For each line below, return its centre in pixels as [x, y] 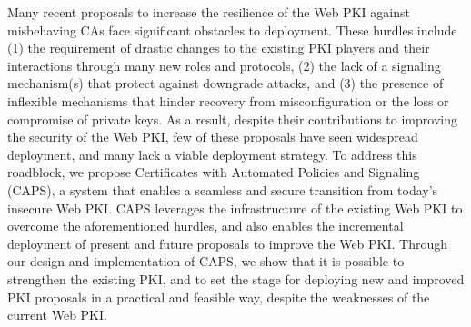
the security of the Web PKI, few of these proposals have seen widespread [213, 137]
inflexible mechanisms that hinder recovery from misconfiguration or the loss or [228, 100]
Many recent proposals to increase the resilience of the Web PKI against [209, 12]
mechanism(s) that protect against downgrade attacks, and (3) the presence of [225, 83]
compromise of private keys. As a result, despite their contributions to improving [232, 119]
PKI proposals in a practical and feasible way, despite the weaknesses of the [219, 297]
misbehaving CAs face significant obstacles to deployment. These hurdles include [232, 30]
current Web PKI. [57, 315]
